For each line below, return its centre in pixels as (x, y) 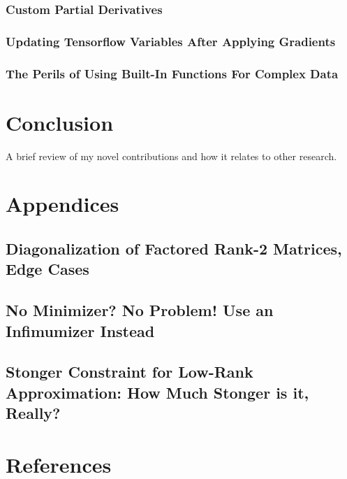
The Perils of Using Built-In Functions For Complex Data (172, 73)
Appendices (62, 204)
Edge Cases (47, 269)
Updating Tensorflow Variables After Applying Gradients (171, 41)
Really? (33, 413)
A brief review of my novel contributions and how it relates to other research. (171, 156)
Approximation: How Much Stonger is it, (157, 392)
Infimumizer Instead (80, 330)
